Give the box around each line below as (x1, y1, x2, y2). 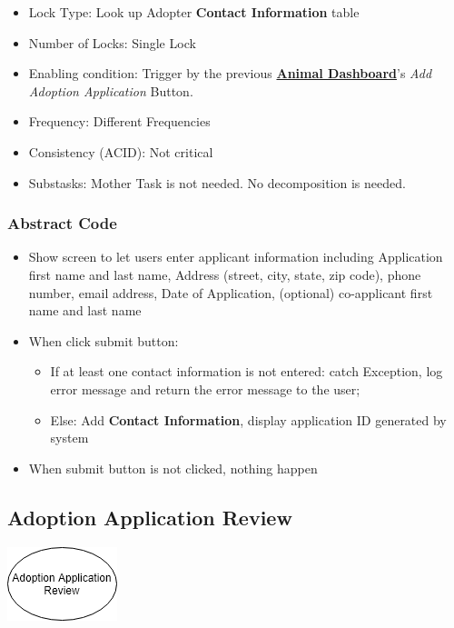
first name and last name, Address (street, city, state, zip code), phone (28, 264, 421, 284)
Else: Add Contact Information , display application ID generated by (50, 410, 447, 429)
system (50, 428, 89, 447)
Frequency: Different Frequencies (28, 112, 211, 131)
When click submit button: (28, 331, 179, 350)
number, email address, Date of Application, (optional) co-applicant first (28, 283, 433, 302)
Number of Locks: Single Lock (28, 33, 196, 52)
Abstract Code (7, 212, 117, 234)
